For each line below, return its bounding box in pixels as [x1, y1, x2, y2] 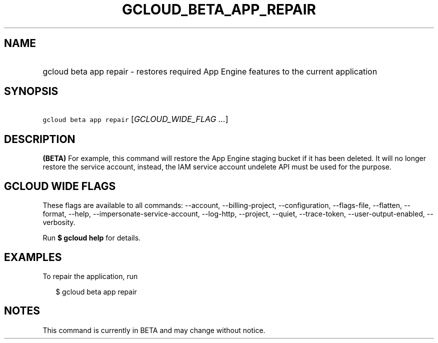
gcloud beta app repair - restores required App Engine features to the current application [42, 66, 377, 76]
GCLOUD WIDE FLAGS [4, 179, 116, 192]
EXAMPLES [4, 250, 62, 263]
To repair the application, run [42, 271, 138, 280]
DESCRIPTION [4, 132, 75, 145]
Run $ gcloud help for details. [42, 233, 141, 242]
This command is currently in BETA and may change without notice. [42, 325, 265, 334]
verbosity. [42, 218, 75, 227]
